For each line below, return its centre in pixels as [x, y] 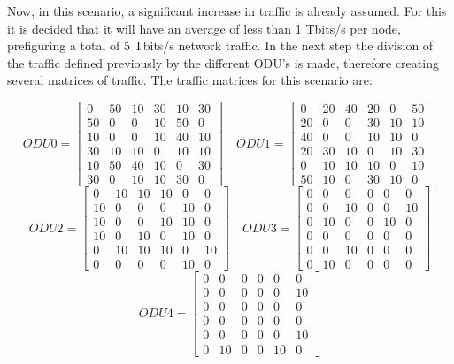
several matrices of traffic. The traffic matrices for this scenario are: [190, 80]
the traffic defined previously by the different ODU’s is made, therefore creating [223, 62]
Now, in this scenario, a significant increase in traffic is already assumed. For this [227, 11]
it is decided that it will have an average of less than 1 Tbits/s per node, [204, 28]
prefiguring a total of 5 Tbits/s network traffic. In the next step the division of [220, 45]
